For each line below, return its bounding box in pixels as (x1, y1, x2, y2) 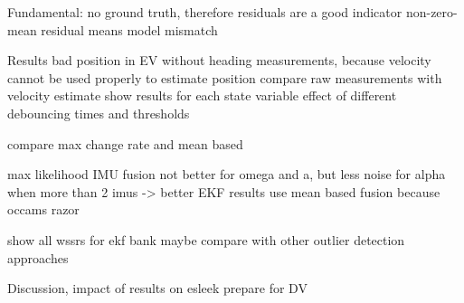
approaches (7, 248, 69, 267)
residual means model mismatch (41, 20, 218, 39)
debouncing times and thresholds (7, 103, 190, 122)
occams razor (7, 200, 80, 219)
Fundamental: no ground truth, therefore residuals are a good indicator (7, 3, 402, 21)
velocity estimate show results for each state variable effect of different (7, 86, 397, 105)
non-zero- (405, 3, 458, 21)
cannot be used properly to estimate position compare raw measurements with (7, 68, 442, 87)
